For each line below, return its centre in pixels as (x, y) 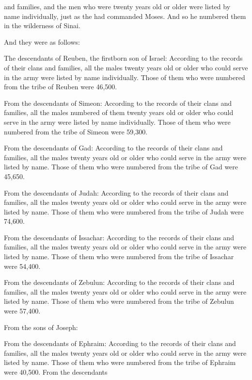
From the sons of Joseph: (41, 327)
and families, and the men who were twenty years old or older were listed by (117, 6)
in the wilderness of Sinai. (42, 25)
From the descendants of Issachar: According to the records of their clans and (119, 237)
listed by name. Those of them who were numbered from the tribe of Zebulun (119, 301)
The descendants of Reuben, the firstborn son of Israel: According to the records (123, 58)
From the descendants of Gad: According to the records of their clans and (113, 148)
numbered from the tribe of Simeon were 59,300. (76, 131)
